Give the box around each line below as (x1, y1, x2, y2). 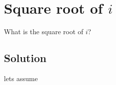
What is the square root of (4, 26, 83, 37)
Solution (4, 50, 47, 65)
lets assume (4, 73, 38, 83)
